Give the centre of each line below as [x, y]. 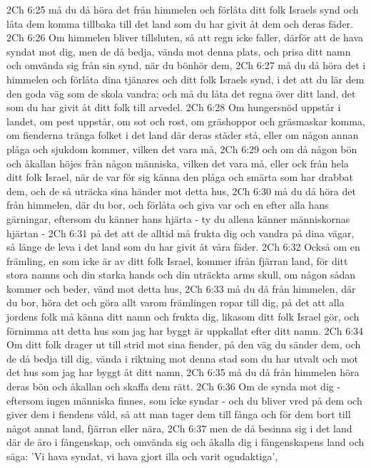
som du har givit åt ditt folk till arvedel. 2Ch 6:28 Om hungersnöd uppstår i [174, 107]
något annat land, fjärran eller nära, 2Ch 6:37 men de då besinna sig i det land [179, 428]
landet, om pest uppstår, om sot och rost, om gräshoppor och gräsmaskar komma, [186, 121]
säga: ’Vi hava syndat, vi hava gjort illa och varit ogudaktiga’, [142, 456]
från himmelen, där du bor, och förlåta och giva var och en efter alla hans [168, 205]
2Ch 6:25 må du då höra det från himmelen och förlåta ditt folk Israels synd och [183, 9]
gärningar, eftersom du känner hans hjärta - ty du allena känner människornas [178, 218]
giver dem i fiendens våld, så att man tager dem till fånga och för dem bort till [179, 414]
